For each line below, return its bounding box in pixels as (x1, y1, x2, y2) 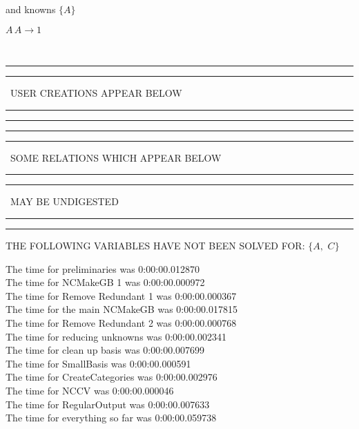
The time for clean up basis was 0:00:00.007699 (6, 343, 205, 357)
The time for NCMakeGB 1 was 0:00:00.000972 (6, 275, 205, 289)
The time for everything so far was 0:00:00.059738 (6, 410, 217, 425)
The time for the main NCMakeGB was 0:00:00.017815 (6, 302, 237, 316)
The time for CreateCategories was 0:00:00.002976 (6, 370, 217, 384)
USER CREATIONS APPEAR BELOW (10, 86, 182, 100)
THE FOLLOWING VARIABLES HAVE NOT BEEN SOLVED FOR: (6, 238, 305, 252)
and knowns (6, 2, 56, 16)
